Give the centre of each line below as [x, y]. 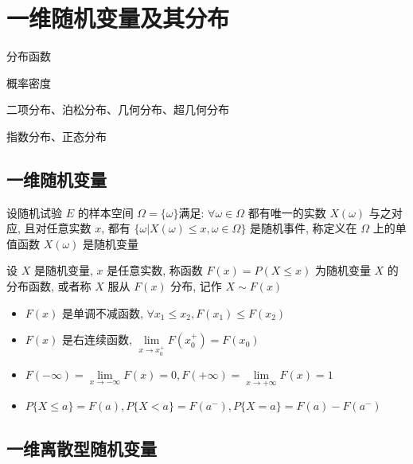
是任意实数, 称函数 [155, 270]
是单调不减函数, [102, 312]
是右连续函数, [97, 339]
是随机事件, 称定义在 [304, 228]
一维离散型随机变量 [82, 448]
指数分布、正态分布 [56, 136]
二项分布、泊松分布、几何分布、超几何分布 [118, 109]
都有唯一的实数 [287, 212]
